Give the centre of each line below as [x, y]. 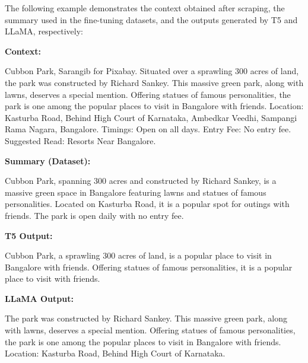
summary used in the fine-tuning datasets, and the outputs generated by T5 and [151, 19]
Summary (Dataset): [48, 160]
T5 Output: [29, 235]
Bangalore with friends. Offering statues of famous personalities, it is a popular [149, 267]
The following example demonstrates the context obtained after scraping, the [145, 8]
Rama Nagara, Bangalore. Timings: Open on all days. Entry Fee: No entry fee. [148, 129]
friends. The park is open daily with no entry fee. [94, 215]
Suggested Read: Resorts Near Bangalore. [80, 140]
